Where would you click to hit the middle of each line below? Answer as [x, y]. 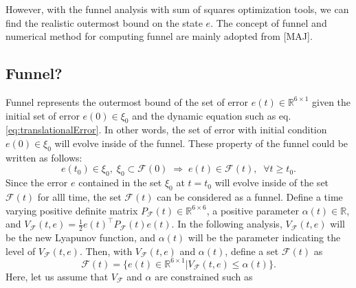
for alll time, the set [79, 196]
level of [21, 251]
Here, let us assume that [57, 276]
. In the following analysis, [227, 224]
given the [332, 101]
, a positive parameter [253, 210]
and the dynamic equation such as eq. [212, 115]
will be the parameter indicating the [264, 237]
